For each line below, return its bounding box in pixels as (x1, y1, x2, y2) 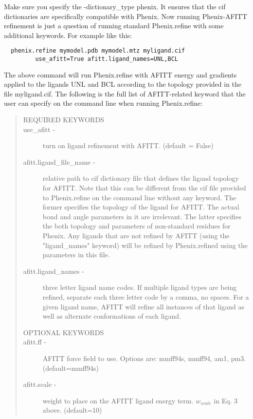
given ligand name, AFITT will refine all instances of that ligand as (42, 301, 245, 311)
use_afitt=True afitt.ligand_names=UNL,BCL (35, 56, 178, 63)
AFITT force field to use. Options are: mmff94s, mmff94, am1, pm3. (42, 353, 246, 363)
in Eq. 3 (214, 395, 238, 405)
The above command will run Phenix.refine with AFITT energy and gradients (4, 69, 237, 79)
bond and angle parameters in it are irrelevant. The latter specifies (42, 211, 241, 221)
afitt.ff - (23, 337, 46, 347)
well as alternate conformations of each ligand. (42, 311, 181, 321)
